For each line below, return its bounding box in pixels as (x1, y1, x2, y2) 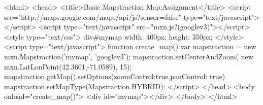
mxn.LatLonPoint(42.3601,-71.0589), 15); (4, 61, 132, 72)
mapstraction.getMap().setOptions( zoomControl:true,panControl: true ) (4, 71, 225, 82)
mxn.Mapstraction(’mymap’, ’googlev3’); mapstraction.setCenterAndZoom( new (4, 51, 253, 61)
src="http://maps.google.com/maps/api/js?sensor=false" (4, 11, 182, 22)
